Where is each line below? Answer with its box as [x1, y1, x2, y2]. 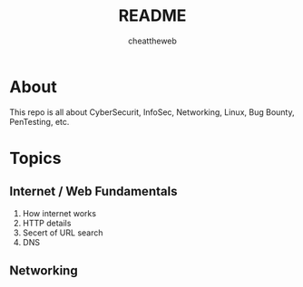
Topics [9, 148, 62, 168]
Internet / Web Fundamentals [9, 184, 178, 199]
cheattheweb [128, 35, 177, 46]
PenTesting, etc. [9, 116, 70, 127]
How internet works [22, 207, 97, 218]
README [118, 5, 187, 26]
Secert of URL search [22, 227, 103, 238]
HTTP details [22, 217, 72, 228]
